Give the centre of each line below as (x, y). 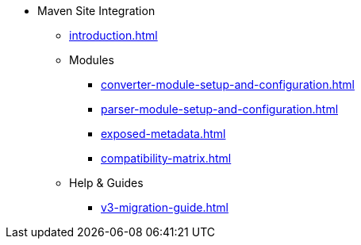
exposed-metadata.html (163, 134)
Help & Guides (106, 183)
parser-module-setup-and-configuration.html (220, 109)
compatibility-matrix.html (166, 158)
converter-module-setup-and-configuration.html (228, 84)
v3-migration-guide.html (165, 207)
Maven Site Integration (96, 11)
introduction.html (113, 35)
